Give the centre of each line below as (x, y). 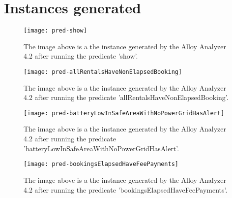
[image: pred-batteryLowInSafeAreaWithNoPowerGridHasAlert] (124, 113)
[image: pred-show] (55, 31)
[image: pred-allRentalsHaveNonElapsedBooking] (103, 72)
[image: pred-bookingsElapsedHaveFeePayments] (101, 164)
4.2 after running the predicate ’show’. (81, 56)
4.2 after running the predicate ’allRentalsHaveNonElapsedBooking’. (126, 97)
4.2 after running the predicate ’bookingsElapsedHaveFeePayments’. (126, 189)
